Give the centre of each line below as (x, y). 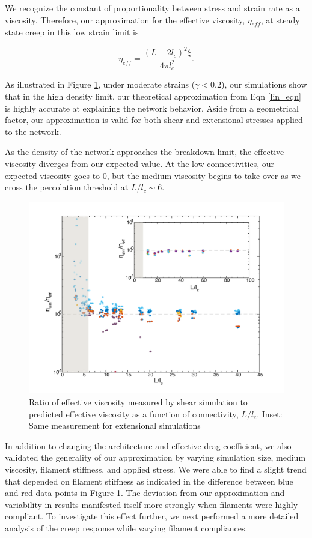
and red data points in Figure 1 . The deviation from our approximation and (145, 493)
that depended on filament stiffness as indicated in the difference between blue (149, 481)
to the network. (33, 131)
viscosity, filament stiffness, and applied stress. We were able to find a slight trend (156, 469)
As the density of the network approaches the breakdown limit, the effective (145, 152)
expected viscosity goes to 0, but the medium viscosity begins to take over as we (153, 175)
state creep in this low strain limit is (72, 32)
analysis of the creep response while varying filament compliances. (126, 527)
